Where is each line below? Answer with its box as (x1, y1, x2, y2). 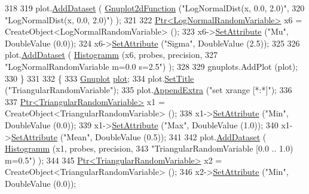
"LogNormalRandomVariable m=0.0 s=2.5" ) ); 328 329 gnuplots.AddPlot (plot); (5, 60, 298, 72)
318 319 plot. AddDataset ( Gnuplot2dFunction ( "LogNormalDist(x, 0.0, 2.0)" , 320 (5, 2, 305, 14)
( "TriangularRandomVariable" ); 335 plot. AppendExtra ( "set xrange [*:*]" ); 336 (5, 84, 292, 96)
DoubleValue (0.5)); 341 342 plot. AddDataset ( (94, 130, 267, 143)
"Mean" (63, 130, 90, 143)
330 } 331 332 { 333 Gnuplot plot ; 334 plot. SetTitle (5, 72, 194, 84)
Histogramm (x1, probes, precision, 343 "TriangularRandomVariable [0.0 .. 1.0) (5, 142, 293, 155)
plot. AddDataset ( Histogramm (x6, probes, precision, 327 (5, 48, 218, 61)
